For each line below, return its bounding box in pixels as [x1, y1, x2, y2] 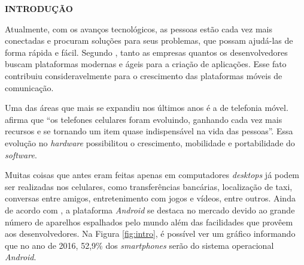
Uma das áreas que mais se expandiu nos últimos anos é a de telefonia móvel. [5, 101, 288, 114]
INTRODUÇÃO [5, 2, 73, 14]
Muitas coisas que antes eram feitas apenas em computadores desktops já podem [5, 168, 300, 181]
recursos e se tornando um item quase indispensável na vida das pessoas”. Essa [5, 125, 293, 137]
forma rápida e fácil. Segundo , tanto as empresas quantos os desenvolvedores [5, 46, 288, 58]
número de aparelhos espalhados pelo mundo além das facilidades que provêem [5, 215, 293, 228]
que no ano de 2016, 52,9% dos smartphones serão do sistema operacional [5, 239, 274, 251]
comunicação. [5, 81, 54, 94]
